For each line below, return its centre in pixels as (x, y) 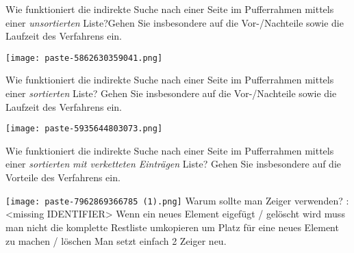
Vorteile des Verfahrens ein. (63, 177)
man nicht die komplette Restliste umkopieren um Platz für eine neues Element (172, 227)
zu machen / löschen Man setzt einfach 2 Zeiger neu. (116, 240)
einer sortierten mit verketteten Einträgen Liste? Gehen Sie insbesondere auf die (174, 164)
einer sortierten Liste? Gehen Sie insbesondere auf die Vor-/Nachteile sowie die (171, 93)
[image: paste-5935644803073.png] (84, 129)
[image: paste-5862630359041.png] (84, 58)
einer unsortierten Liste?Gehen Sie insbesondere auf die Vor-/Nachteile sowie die (175, 22)
